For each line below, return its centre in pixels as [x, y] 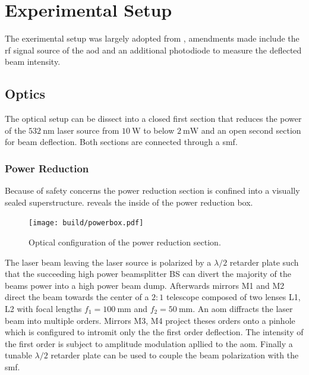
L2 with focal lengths [43, 308]
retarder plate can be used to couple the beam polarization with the [175, 355]
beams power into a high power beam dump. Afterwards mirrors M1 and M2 [145, 285]
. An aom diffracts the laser [243, 308]
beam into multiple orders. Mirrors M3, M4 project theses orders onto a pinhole [150, 320]
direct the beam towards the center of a [77, 297]
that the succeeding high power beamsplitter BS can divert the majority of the [148, 274]
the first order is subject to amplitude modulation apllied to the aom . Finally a [149, 343]
